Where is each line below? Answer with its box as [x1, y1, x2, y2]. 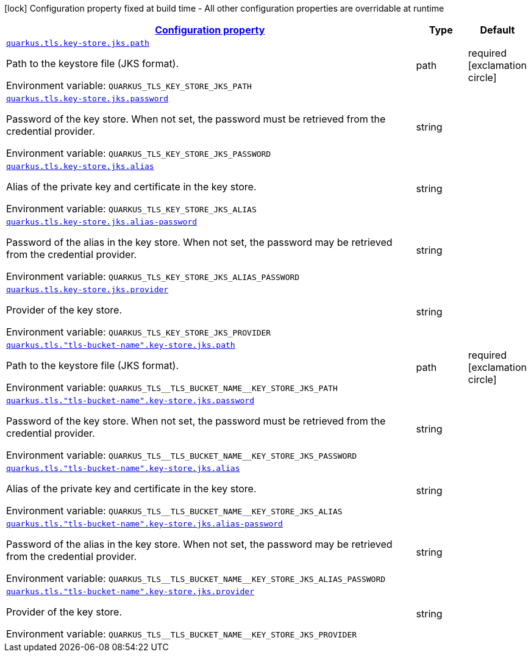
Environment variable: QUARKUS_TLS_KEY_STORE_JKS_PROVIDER [6, 326, 271, 338]
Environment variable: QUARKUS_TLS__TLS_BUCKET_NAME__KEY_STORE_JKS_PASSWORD [6, 449, 357, 461]
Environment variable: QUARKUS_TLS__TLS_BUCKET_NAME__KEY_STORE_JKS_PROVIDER [6, 628, 357, 640]
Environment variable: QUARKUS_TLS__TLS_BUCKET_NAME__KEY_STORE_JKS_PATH [6, 381, 338, 393]
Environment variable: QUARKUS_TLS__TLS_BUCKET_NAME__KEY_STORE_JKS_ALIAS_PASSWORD [6, 572, 386, 584]
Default [480, 24, 515, 36]
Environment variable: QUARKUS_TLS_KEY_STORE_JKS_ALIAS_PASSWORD [6, 270, 300, 282]
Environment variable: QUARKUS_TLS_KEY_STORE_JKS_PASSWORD [6, 147, 271, 159]
